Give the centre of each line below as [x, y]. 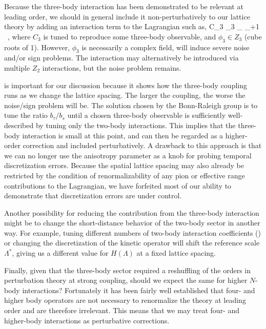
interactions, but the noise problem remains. [112, 67]
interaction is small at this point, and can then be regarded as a [123, 135]
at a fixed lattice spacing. [176, 253]
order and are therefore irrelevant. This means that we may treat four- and [122, 310]
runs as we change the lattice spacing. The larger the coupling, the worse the [125, 95]
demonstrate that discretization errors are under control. [93, 196]
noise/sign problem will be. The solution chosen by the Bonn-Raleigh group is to [131, 105]
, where [19, 36]
